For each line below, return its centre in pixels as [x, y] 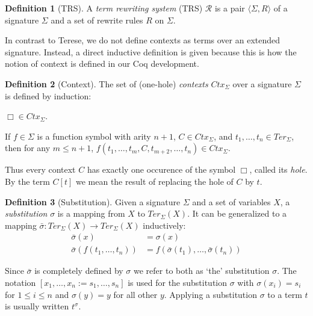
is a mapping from [91, 213]
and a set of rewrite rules [97, 20]
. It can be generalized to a [237, 213]
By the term [27, 181]
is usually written [37, 306]
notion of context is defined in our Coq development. [102, 64]
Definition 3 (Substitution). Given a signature [93, 201]
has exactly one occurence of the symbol [161, 169]
